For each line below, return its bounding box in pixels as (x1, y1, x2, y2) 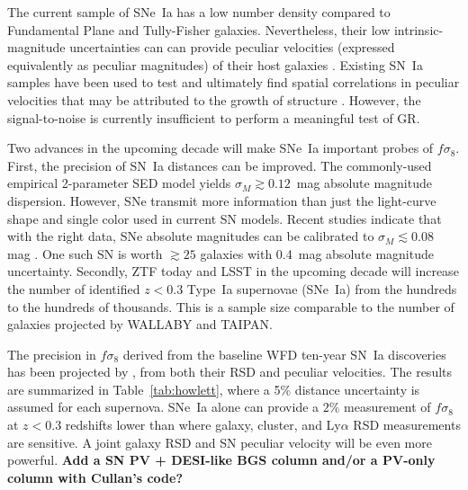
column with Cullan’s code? (7, 468, 184, 486)
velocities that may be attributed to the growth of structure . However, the (7, 90, 421, 109)
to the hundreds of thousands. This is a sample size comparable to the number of (7, 297, 454, 316)
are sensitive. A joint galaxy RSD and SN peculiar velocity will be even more (7, 432, 432, 451)
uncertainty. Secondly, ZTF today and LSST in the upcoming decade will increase (7, 262, 459, 281)
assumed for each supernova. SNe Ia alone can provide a (7, 397, 319, 416)
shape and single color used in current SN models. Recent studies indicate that (7, 209, 442, 227)
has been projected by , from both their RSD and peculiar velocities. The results (7, 362, 453, 381)
